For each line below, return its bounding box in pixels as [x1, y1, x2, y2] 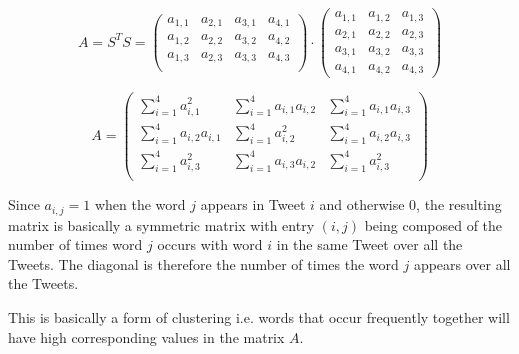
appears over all [413, 253, 511, 274]
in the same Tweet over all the [276, 234, 463, 255]
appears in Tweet [200, 194, 306, 215]
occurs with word [157, 234, 263, 255]
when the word [94, 194, 186, 215]
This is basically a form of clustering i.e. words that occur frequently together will [8, 306, 510, 327]
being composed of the [364, 214, 503, 235]
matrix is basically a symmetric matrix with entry [8, 214, 315, 235]
